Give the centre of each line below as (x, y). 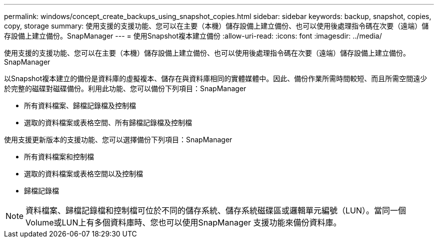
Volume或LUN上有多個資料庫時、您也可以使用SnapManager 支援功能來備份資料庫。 (183, 222)
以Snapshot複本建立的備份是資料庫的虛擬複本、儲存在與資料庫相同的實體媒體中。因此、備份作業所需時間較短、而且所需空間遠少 (216, 78)
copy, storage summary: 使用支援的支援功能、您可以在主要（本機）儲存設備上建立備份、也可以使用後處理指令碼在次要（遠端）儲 (216, 26)
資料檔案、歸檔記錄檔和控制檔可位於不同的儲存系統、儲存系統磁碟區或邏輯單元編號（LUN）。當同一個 (216, 210)
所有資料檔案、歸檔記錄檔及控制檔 (80, 105)
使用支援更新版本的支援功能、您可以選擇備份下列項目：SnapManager (118, 140)
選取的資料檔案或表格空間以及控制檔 (83, 174)
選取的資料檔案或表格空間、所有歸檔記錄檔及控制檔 (108, 123)
